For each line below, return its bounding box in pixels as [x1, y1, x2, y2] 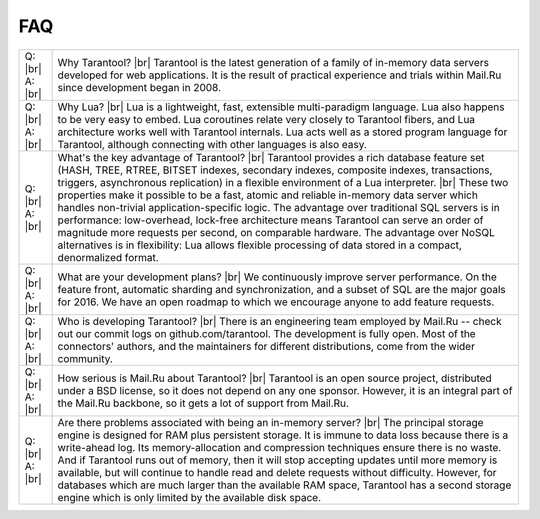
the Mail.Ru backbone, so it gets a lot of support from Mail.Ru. [57, 396, 350, 410]
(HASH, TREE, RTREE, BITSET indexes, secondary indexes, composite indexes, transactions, [57, 163, 493, 177]
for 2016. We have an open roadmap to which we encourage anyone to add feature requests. [57, 295, 495, 309]
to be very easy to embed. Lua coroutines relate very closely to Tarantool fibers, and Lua [57, 112, 475, 126]
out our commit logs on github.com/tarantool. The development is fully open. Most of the [57, 326, 476, 340]
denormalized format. [57, 250, 159, 264]
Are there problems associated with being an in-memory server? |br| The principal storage [57, 415, 484, 429]
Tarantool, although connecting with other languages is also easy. [57, 137, 367, 151]
